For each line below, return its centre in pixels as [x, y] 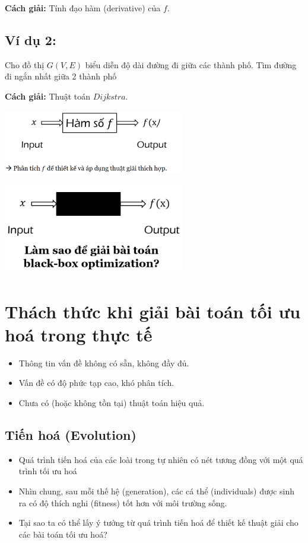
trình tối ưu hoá [48, 471]
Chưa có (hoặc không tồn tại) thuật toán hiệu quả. [112, 402]
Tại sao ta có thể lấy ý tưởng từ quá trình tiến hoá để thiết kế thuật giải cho [158, 523]
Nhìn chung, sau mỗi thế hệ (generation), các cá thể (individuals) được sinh [157, 491]
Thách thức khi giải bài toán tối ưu [153, 311]
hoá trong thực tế [79, 334]
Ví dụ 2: [31, 39]
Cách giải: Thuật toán [48, 96]
